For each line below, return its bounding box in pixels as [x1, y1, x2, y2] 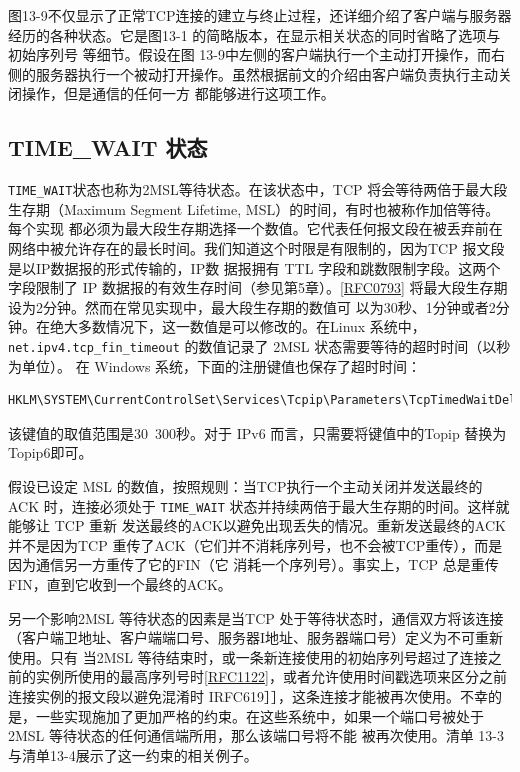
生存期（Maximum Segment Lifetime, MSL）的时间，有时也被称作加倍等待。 [8, 198, 500, 219]
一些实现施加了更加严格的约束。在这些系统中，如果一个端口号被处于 [35, 705, 484, 726]
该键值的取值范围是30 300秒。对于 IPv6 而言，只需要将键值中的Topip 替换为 [8, 422, 507, 443]
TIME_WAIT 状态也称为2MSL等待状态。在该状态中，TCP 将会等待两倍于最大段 [8, 179, 508, 200]
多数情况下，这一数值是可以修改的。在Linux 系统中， [77, 316, 426, 337]
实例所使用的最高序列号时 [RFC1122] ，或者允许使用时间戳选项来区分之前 [35, 666, 507, 687]
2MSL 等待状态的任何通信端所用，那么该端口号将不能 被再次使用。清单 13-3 [8, 725, 505, 746]
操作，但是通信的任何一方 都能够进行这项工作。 [21, 83, 335, 104]
